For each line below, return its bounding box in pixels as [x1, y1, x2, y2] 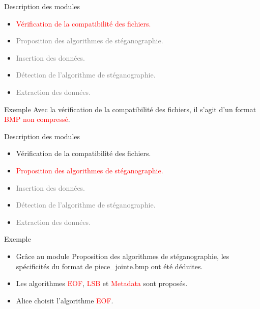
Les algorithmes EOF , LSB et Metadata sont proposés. [16, 278, 188, 289]
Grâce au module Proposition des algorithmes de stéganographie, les [16, 250, 229, 261]
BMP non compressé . [4, 114, 70, 124]
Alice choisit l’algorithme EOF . [16, 295, 113, 305]
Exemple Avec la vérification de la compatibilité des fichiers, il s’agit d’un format [4, 104, 256, 114]
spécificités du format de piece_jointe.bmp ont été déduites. [16, 261, 203, 271]
